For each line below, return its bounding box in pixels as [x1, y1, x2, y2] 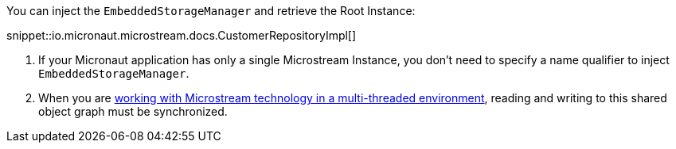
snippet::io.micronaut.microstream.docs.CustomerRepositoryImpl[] [6, 29, 357, 42]
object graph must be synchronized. [38, 105, 228, 118]
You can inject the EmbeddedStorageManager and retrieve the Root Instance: [6, 4, 416, 17]
